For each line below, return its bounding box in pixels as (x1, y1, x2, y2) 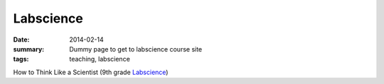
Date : (13, 35, 30, 44)
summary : (13, 44, 45, 53)
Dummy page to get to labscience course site (69, 44, 203, 53)
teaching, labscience (69, 55, 131, 64)
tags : (13, 55, 29, 64)
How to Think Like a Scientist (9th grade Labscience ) (13, 68, 169, 76)
